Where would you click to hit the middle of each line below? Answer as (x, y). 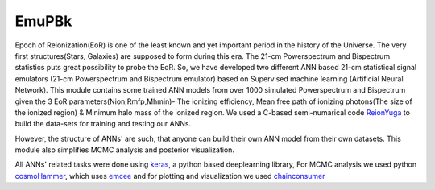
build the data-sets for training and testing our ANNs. (103, 124)
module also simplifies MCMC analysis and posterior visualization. (125, 150)
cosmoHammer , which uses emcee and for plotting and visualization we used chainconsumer (170, 176)
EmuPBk (43, 21)
